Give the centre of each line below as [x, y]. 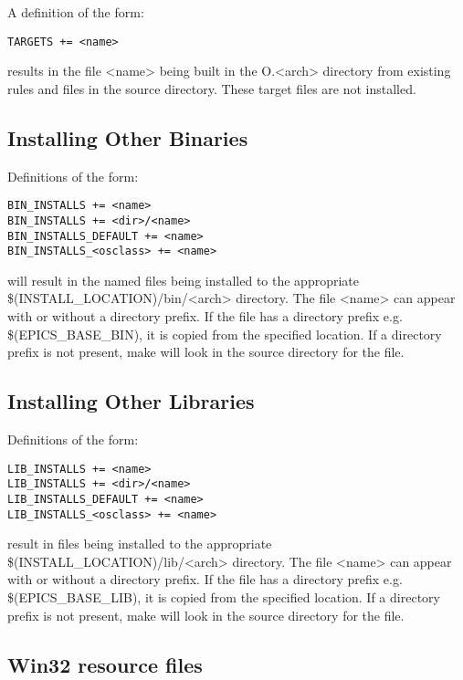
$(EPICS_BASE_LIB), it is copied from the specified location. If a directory [224, 597]
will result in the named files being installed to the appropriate [183, 280]
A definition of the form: [76, 12]
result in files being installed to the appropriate [140, 544]
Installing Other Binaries [128, 137]
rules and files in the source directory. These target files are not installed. [212, 88]
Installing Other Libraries [131, 401]
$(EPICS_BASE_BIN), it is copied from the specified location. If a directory [225, 334]
